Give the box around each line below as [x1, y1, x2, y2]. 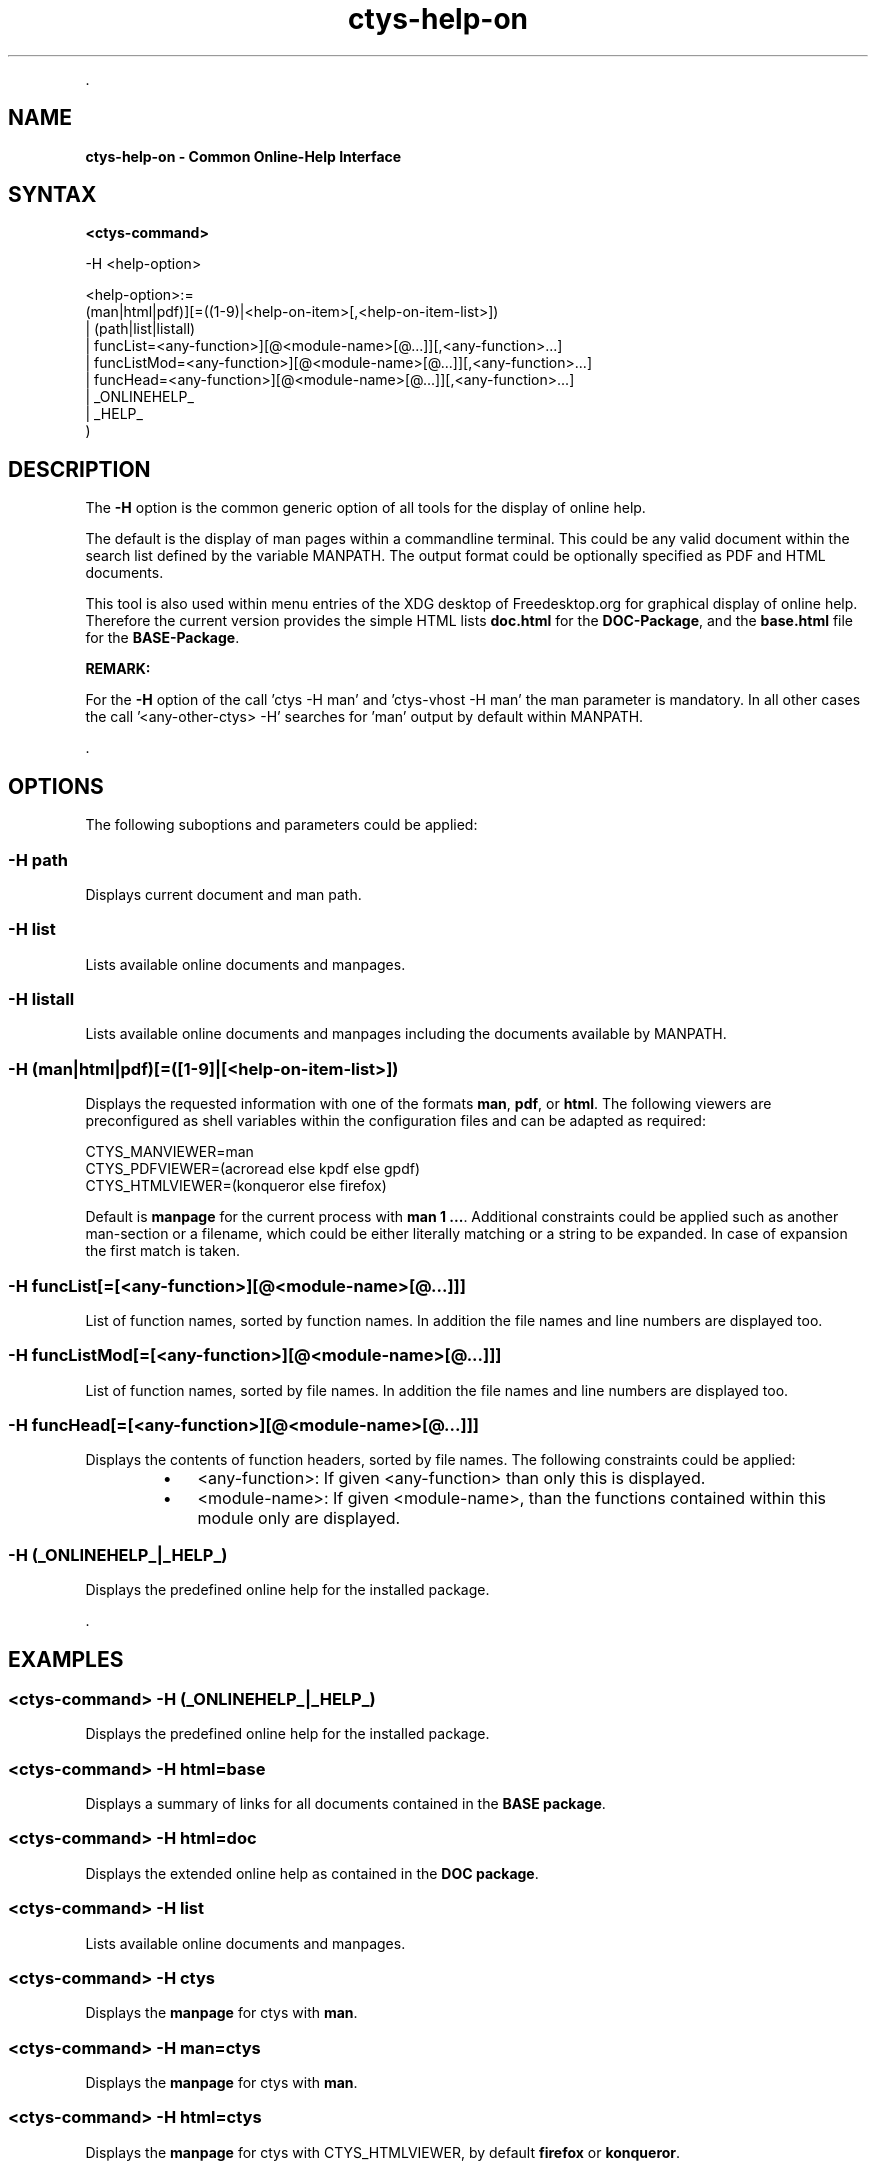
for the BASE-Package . [85, 629, 240, 647]
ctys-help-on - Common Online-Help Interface [85, 147, 402, 165]
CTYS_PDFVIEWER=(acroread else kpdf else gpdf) [85, 1160, 421, 1178]
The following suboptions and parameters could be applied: [85, 816, 478, 834]
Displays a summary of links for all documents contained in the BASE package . [85, 1795, 606, 1813]
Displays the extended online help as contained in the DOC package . [85, 1864, 539, 1882]
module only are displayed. [197, 1508, 401, 1529]
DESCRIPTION [8, 456, 151, 482]
